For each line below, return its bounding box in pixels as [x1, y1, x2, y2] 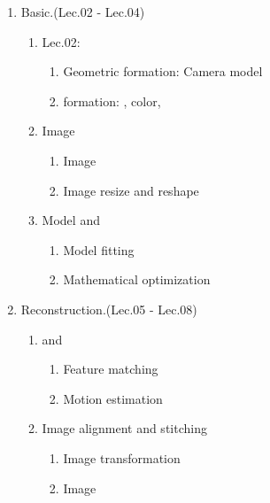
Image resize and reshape [63, 181, 199, 199]
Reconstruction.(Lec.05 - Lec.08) [20, 299, 197, 318]
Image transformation [63, 448, 181, 467]
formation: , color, [63, 91, 161, 110]
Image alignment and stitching [42, 419, 207, 437]
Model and [42, 211, 100, 229]
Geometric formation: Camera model [63, 62, 263, 81]
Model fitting [63, 240, 135, 259]
